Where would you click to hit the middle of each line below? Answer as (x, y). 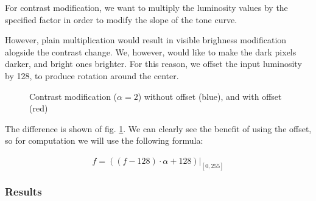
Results (23, 191)
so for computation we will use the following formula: (104, 140)
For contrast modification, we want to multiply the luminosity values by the (146, 7)
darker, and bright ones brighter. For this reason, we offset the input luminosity (153, 64)
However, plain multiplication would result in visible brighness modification (146, 40)
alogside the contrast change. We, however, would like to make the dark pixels (151, 51)
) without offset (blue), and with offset (210, 96)
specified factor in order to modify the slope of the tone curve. (121, 19)
